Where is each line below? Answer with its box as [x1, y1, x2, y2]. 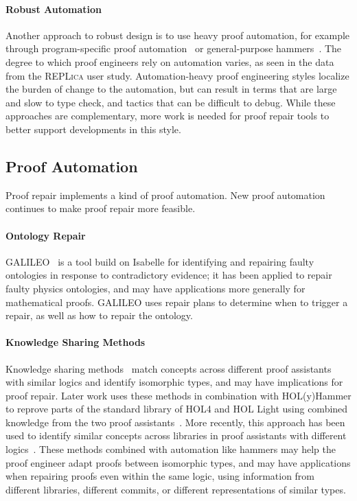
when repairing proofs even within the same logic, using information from [5, 469, 315, 483]
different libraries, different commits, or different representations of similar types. [5, 482, 346, 496]
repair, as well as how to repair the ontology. [5, 308, 193, 323]
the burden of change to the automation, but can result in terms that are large [5, 82, 337, 96]
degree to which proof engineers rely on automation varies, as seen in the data [5, 54, 334, 69]
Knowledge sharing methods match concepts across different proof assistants [5, 361, 332, 375]
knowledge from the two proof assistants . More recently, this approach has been [5, 415, 345, 429]
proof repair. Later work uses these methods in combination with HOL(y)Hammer [5, 388, 352, 402]
